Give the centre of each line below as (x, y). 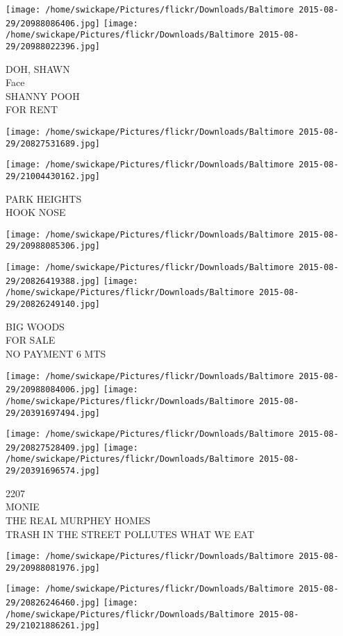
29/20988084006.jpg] (53, 390)
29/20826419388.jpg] (53, 281)
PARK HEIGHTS (44, 198)
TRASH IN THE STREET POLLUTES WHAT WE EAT (130, 534)
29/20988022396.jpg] (53, 46)
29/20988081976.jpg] (53, 568)
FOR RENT (32, 109)
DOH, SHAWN (38, 68)
